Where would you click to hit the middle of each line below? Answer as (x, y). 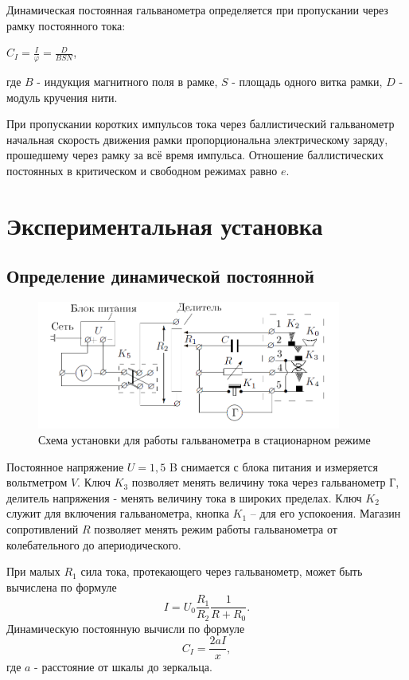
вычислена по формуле (62, 586)
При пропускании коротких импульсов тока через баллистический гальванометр (201, 124)
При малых (33, 571)
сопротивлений (43, 528)
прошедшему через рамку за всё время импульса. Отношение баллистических (195, 155)
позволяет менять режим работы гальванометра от (216, 528)
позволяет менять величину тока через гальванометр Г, (265, 482)
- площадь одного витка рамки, (307, 82)
